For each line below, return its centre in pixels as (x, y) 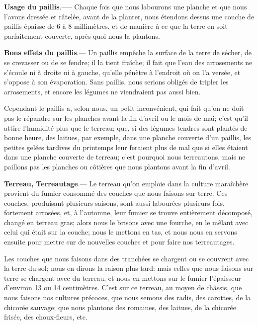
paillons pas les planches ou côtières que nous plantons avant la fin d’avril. (117, 166)
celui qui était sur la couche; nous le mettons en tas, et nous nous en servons (121, 232)
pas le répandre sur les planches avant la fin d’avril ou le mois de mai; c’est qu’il (126, 118)
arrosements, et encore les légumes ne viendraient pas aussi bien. (102, 91)
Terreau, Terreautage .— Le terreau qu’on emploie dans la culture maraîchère (126, 183)
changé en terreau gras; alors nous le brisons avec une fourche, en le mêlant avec (126, 222)
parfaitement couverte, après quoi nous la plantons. (82, 36)
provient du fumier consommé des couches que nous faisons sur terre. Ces (116, 193)
